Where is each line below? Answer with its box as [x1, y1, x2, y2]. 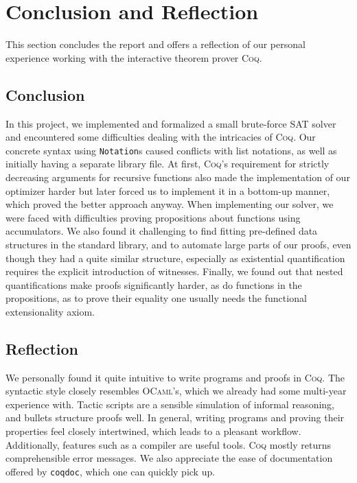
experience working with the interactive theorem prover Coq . [5, 50, 262, 64]
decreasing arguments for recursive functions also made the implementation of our [5, 169, 350, 184]
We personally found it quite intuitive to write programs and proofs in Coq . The [5, 370, 345, 384]
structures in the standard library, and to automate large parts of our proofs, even [5, 237, 352, 251]
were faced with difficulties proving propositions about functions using [5, 210, 301, 224]
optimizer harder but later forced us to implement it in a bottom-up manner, [5, 183, 330, 198]
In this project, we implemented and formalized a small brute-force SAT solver [5, 116, 336, 130]
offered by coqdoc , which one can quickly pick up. [5, 464, 216, 478]
